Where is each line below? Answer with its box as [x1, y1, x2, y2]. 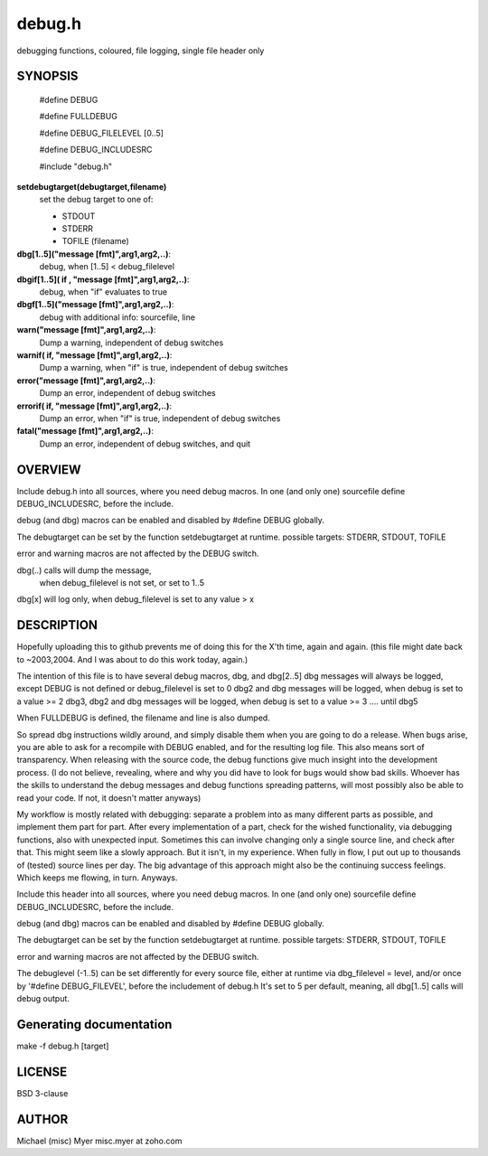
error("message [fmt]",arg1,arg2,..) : [16, 375, 155, 386]
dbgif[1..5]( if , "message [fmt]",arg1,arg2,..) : [16, 274, 190, 285]
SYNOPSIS [16, 69, 79, 84]
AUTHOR [16, 1112, 69, 1127]
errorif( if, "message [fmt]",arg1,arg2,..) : [16, 400, 172, 411]
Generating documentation [16, 1017, 173, 1032]
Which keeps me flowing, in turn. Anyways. [16, 872, 178, 883]
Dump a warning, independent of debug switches [39, 337, 224, 348]
